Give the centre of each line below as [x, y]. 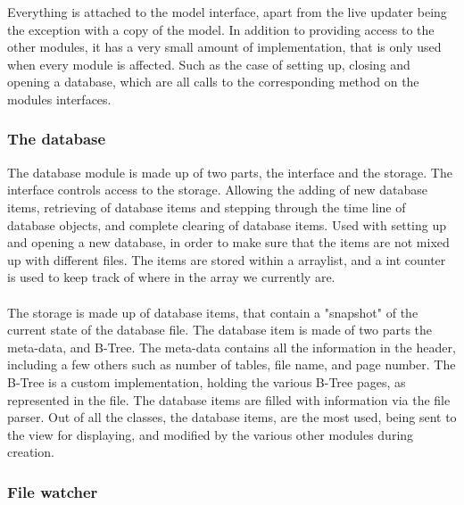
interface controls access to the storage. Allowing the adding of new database [218, 190]
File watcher [53, 491]
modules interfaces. [59, 99]
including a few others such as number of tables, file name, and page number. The [232, 364]
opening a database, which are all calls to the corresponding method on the [213, 82]
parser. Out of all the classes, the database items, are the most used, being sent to [232, 417]
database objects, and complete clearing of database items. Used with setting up [227, 224]
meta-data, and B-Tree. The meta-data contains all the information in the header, [232, 347]
